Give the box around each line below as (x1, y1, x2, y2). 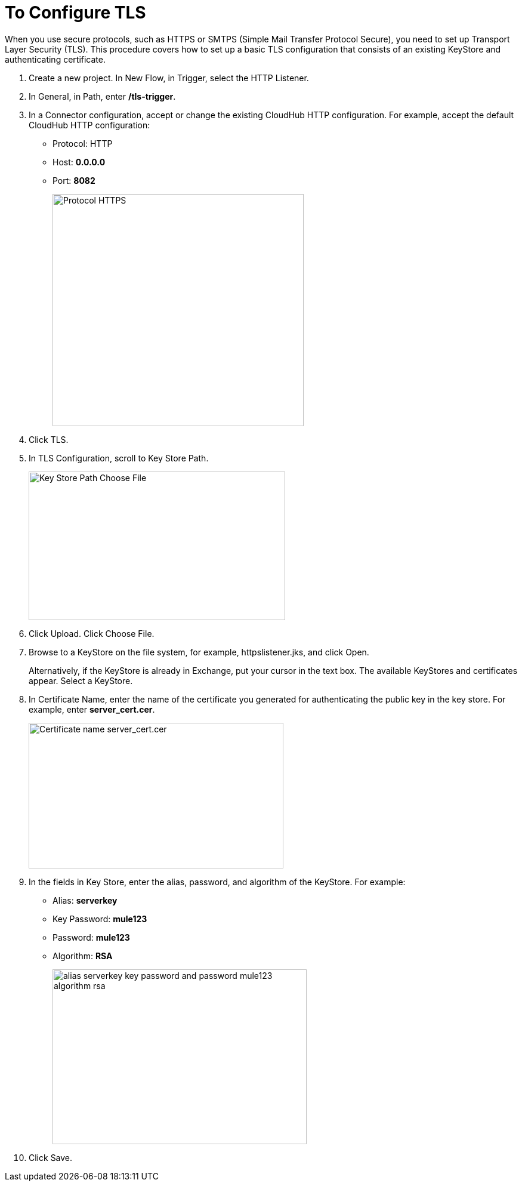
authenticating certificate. (5, 54, 106, 64)
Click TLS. (29, 434, 69, 445)
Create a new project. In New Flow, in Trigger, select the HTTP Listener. (29, 72, 309, 83)
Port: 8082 (52, 175, 95, 186)
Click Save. (29, 1152, 73, 1163)
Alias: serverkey (52, 895, 118, 905)
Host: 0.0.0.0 (52, 156, 106, 167)
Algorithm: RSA (52, 950, 113, 961)
